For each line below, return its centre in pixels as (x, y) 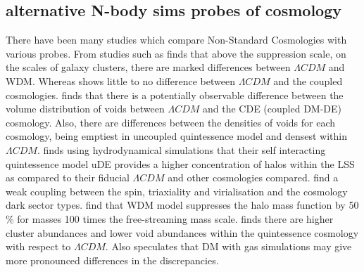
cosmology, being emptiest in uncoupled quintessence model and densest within (177, 136)
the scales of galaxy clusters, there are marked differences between (148, 67)
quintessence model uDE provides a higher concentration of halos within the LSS (180, 163)
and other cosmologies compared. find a (253, 177)
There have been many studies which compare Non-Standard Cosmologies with (176, 40)
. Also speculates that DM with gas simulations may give (228, 246)
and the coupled (308, 80)
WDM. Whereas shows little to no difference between (120, 80)
